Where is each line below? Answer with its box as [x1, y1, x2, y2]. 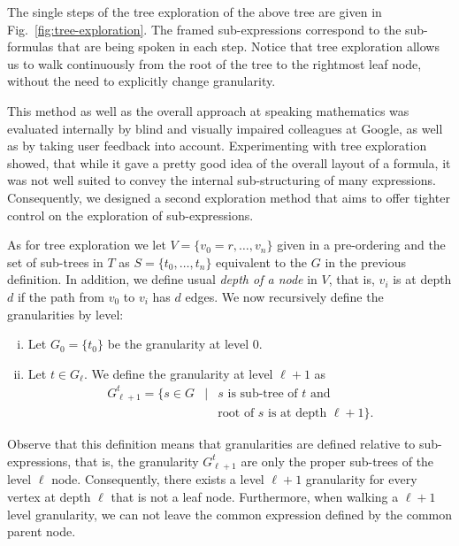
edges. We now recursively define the [185, 287, 384, 305]
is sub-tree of [227, 387, 298, 400]
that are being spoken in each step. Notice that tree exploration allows [57, 37, 440, 56]
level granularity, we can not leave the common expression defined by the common [7, 504, 453, 523]
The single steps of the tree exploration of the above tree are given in [7, 3, 382, 20]
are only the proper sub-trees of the [241, 451, 434, 470]
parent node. [7, 522, 76, 541]
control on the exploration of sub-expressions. [7, 205, 254, 224]
